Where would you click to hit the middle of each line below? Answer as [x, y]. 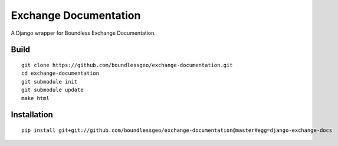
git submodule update [52, 90]
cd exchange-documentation [60, 73]
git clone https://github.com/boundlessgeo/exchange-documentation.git [127, 65]
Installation [32, 115]
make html [35, 98]
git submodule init [50, 82]
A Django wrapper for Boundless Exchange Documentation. [83, 33]
